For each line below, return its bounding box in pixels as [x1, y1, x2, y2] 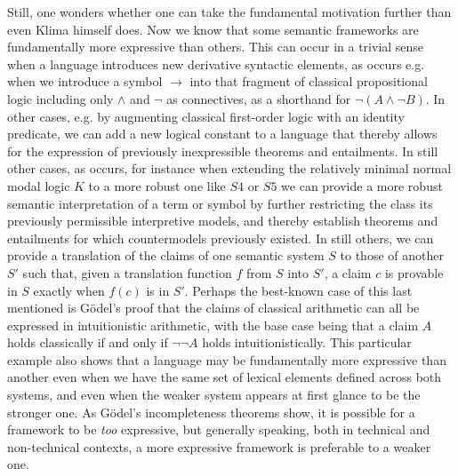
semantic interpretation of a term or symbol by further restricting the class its [7, 194, 433, 212]
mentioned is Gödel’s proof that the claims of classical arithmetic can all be [7, 298, 420, 317]
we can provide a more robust [281, 176, 443, 194]
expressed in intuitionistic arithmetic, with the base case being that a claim [7, 315, 419, 334]
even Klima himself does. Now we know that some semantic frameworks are [7, 20, 419, 38]
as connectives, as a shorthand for [166, 89, 351, 107]
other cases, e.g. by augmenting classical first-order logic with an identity [7, 107, 405, 125]
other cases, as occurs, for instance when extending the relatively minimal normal [7, 159, 452, 178]
